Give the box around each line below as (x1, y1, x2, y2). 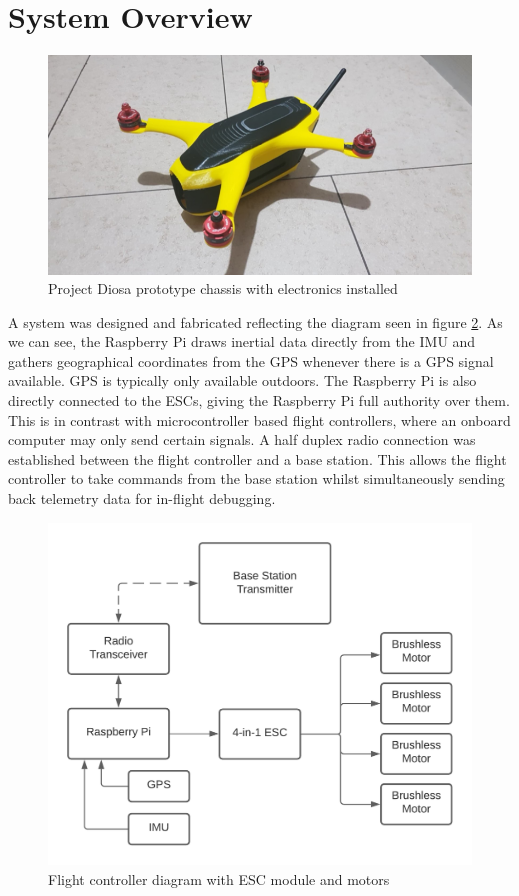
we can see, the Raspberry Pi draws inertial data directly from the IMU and (8, 331, 476, 352)
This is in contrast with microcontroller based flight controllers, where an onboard (8, 409, 511, 430)
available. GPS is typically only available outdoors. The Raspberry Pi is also (8, 370, 477, 391)
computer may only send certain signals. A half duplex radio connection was (8, 429, 476, 450)
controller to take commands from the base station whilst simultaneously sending (8, 468, 505, 489)
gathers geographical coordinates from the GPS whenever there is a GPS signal (8, 350, 494, 371)
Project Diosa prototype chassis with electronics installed (48, 278, 398, 299)
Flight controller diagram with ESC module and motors (48, 868, 390, 889)
